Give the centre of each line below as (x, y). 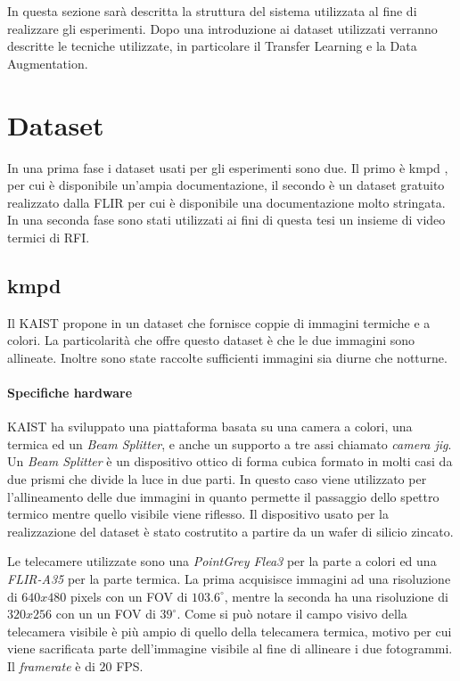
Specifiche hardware (70, 393)
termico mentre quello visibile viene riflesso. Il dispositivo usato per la (198, 514)
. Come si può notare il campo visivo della (292, 614)
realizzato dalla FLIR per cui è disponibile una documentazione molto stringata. (226, 202)
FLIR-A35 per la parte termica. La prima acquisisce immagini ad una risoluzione (229, 578)
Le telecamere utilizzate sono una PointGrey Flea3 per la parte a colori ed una (222, 561)
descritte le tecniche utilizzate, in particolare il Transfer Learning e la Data (212, 46)
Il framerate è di (51, 665)
